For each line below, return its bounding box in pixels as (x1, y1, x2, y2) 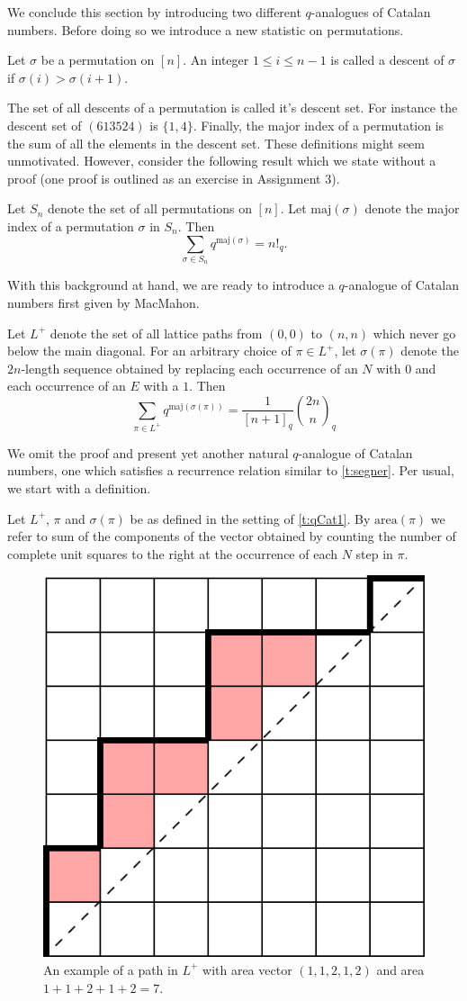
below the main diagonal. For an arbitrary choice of (7, 341, 292, 360)
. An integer (183, 50, 249, 69)
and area (376, 960, 425, 978)
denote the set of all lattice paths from (49, 323, 263, 342)
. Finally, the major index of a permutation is (193, 115, 445, 134)
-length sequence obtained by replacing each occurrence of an (21, 358, 358, 377)
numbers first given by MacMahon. (7, 293, 200, 311)
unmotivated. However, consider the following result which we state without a (7, 151, 436, 170)
